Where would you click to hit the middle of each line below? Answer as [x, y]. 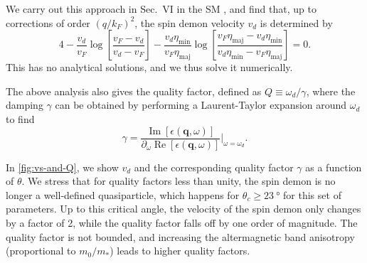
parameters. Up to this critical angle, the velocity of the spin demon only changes [183, 209]
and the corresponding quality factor [214, 167]
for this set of [312, 194]
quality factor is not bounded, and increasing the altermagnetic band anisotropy [180, 236]
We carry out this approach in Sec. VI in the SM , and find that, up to [161, 9]
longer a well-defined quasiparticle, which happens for [123, 194]
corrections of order [48, 22]
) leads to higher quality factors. [180, 251]
